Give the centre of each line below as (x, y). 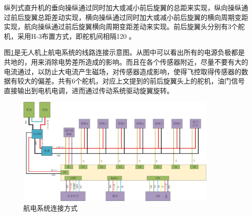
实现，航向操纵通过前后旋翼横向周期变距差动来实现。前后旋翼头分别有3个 (121, 26)
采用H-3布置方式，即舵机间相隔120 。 (76, 36)
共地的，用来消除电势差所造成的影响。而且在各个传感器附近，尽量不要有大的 (126, 61)
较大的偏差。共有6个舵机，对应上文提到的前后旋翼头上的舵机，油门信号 (131, 81)
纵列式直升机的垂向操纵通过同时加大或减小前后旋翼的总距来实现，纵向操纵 (123, 7)
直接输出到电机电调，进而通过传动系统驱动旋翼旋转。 (89, 90)
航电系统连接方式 (50, 208)
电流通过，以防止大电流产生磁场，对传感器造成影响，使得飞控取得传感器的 (123, 71)
